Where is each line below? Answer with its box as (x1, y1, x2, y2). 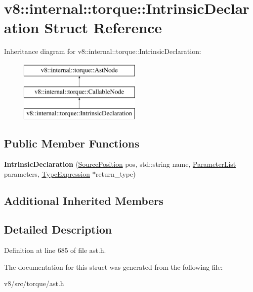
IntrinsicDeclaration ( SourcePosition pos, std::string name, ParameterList (4, 159, 236, 169)
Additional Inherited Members (4, 193, 164, 208)
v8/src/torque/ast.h (4, 278, 64, 289)
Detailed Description (4, 222, 112, 237)
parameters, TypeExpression (4, 168, 90, 179)
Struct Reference (44, 17, 162, 38)
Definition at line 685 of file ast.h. (4, 245, 106, 255)
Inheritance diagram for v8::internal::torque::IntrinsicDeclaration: (4, 46, 201, 56)
